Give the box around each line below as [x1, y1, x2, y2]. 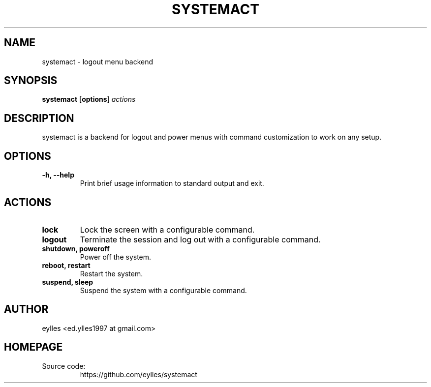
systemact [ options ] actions [42, 95, 136, 104]
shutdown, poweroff [42, 244, 110, 253]
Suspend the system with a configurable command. [80, 286, 247, 295]
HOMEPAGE [4, 341, 63, 354]
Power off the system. [80, 252, 152, 261]
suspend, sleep [42, 277, 93, 286]
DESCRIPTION [4, 112, 74, 124]
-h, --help [42, 171, 74, 179]
